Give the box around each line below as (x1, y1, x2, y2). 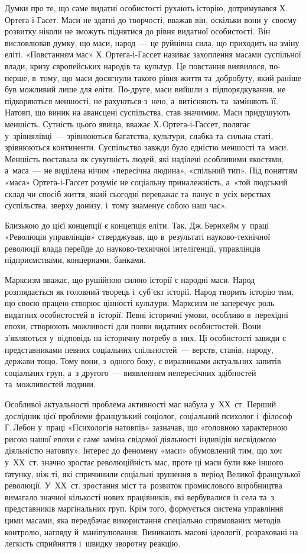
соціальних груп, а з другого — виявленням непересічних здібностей (5, 366, 256, 378)
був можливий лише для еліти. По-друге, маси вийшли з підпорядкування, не (5, 83, 286, 95)
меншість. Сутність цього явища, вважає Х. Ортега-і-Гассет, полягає (5, 117, 250, 130)
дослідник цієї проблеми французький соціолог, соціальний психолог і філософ (5, 409, 292, 422)
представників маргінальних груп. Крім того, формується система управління (5, 502, 284, 515)
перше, (5, 71, 30, 83)
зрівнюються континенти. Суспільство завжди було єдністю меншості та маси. (5, 141, 289, 153)
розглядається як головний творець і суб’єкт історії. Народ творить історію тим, (5, 285, 294, 297)
